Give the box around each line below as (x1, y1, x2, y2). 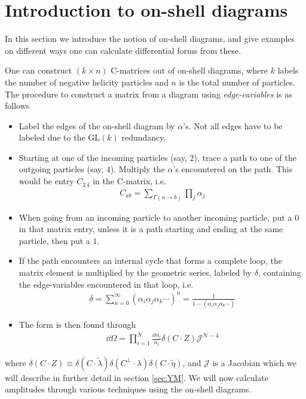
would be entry (19, 175, 74, 187)
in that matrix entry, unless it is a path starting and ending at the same (19, 223, 283, 235)
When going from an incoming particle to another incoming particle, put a (19, 211, 292, 223)
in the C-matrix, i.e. (93, 175, 166, 187)
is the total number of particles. (179, 75, 295, 88)
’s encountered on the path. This (173, 163, 293, 175)
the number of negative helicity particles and (5, 75, 169, 88)
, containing (258, 266, 301, 278)
